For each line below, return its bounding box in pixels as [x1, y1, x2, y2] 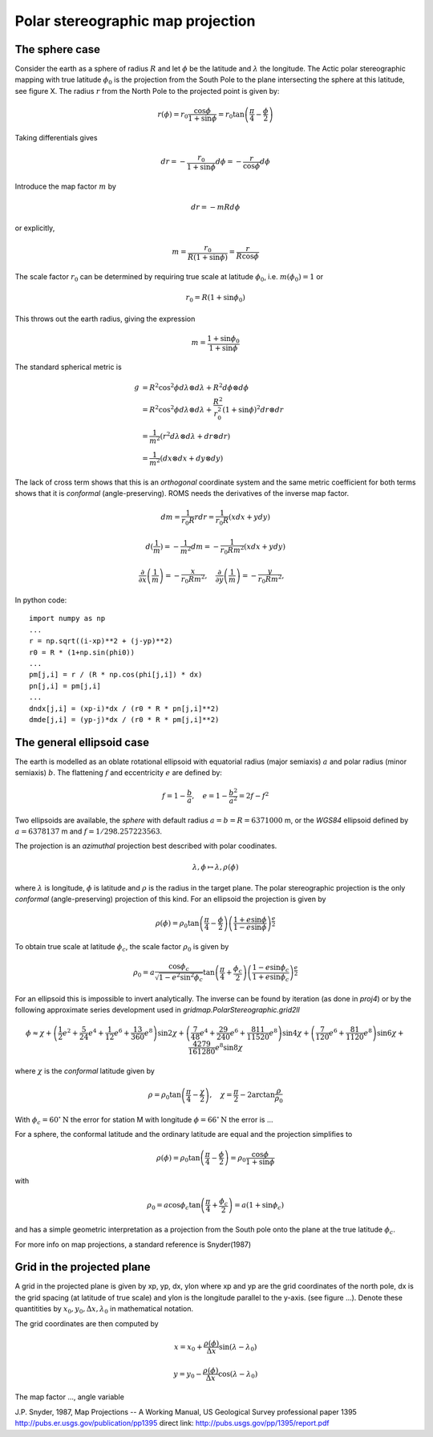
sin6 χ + [377, 1028, 404, 1037]
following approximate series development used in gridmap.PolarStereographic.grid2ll [14, 1005, 300, 1015]
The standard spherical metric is [14, 362, 122, 372]
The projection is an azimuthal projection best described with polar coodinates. [14, 841, 277, 850]
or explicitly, [14, 223, 55, 233]
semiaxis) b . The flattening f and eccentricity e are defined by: [14, 768, 222, 777]
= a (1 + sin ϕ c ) [233, 1200, 285, 1212]
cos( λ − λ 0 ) [217, 1369, 258, 1380]
